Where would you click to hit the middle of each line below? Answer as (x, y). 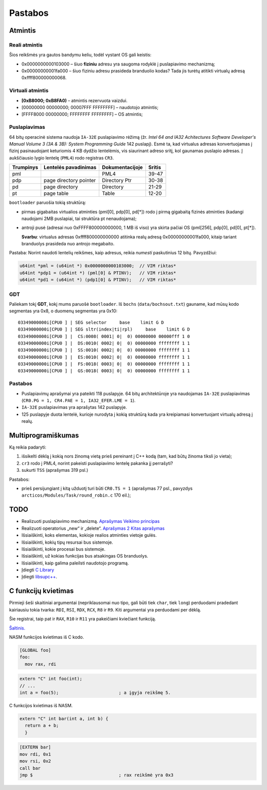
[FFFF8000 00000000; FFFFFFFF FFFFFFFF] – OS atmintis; (82, 114)
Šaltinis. (17, 628)
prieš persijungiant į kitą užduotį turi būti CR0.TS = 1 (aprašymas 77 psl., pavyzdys (107, 489)
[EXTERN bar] (35, 747)
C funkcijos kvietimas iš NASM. (41, 706)
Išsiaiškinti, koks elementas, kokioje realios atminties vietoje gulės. (89, 535)
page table (56, 193)
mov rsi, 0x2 (35, 761)
